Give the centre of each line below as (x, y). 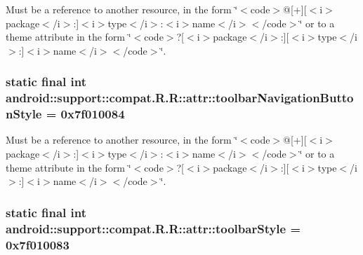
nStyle (24, 114)
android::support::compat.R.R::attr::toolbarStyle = (153, 228)
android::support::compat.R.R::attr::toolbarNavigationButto (180, 98)
